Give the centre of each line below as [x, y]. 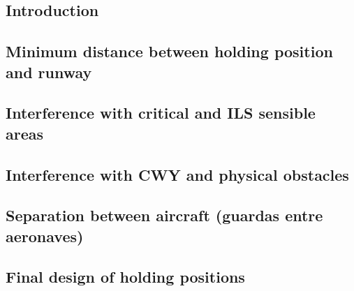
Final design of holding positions [125, 277]
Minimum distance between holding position [169, 51]
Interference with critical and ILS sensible [161, 113]
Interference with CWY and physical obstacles [177, 174]
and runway [49, 72]
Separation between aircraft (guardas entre [164, 215]
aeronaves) [45, 236]
